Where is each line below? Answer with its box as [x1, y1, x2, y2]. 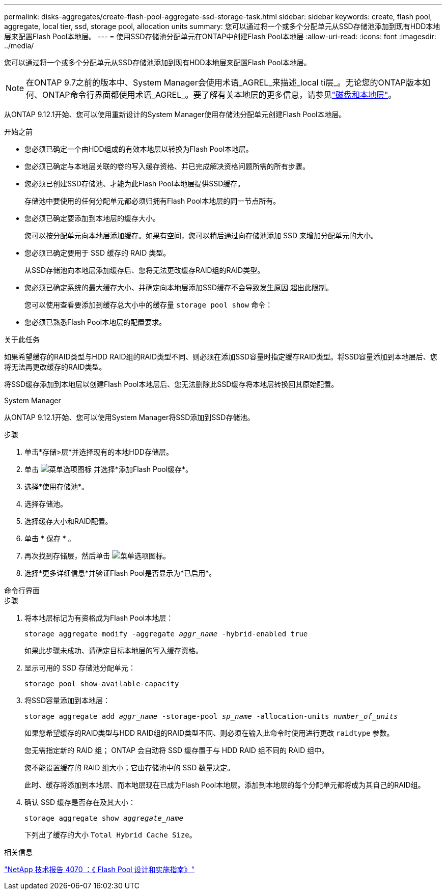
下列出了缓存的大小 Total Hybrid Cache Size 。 [24, 830, 197, 839]
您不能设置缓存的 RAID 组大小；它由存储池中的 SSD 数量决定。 [24, 763, 235, 772]
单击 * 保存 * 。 [24, 534, 75, 543]
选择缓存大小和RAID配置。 [24, 517, 113, 525]
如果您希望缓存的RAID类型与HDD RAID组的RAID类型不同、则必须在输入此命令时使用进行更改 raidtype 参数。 [24, 729, 394, 737]
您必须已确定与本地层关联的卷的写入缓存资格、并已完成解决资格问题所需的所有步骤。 [24, 162, 310, 171]
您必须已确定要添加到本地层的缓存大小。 [24, 214, 160, 222]
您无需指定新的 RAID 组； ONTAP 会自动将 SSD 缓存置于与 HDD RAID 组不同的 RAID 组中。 [24, 746, 329, 755]
